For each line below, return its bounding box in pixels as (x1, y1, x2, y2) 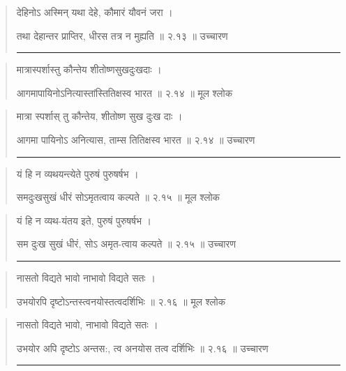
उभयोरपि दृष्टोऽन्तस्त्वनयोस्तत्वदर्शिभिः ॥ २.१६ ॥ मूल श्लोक (16, 294, 226, 308)
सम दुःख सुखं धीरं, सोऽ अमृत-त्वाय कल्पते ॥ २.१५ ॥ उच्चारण (16, 236, 236, 251)
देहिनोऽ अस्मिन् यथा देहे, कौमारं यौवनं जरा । (16, 5, 173, 19)
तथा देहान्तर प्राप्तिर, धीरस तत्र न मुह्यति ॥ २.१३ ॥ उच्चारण (16, 28, 228, 43)
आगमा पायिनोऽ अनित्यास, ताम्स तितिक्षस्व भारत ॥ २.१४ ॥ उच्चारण (16, 132, 255, 146)
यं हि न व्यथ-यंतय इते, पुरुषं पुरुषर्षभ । (16, 213, 152, 227)
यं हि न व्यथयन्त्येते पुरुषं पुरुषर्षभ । (16, 166, 139, 181)
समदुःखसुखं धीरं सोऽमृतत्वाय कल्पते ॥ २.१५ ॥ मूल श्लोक (16, 190, 220, 204)
